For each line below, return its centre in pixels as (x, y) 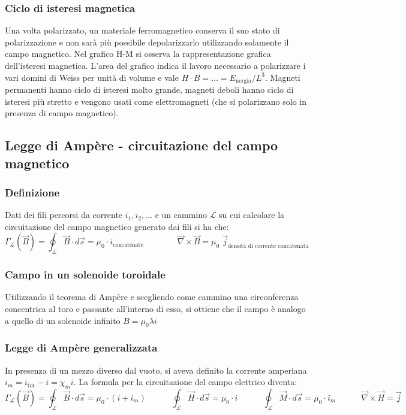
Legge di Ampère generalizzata (81, 348)
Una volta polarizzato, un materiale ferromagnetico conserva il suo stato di (142, 30)
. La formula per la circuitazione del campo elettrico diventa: (185, 382)
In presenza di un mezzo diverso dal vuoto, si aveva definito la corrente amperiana (156, 370)
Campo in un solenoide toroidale (85, 275)
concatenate (128, 245)
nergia (243, 81)
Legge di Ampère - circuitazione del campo (142, 145)
